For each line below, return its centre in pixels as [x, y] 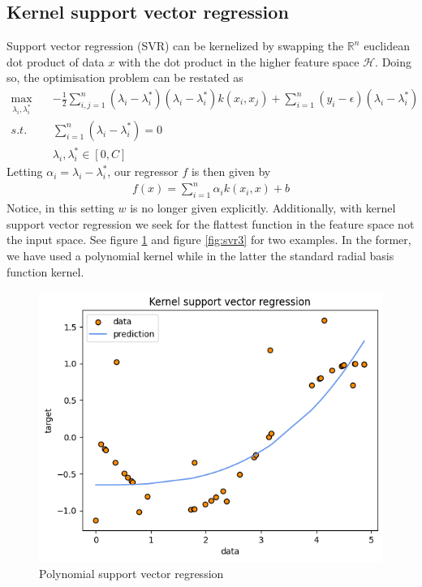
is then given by [231, 171]
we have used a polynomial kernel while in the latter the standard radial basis [200, 256]
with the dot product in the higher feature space [239, 61]
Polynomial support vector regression [131, 573]
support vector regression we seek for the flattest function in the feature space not [211, 223]
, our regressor [143, 171]
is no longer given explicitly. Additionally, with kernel [263, 208]
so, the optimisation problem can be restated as [125, 77]
